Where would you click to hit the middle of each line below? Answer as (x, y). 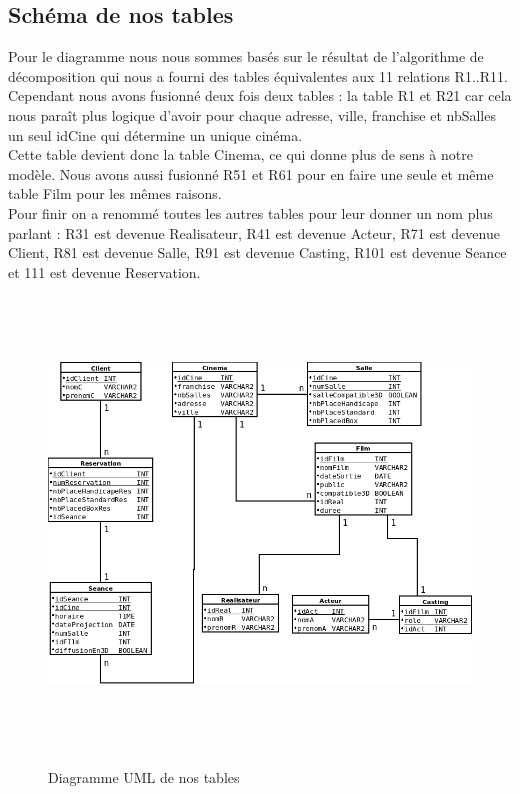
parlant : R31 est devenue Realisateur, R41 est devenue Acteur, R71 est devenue (254, 232)
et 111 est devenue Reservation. (104, 271)
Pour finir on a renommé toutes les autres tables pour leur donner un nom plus (250, 212)
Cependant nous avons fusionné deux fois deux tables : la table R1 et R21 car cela (260, 95)
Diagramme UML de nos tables (144, 777)
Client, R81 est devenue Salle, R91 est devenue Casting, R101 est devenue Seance (257, 252)
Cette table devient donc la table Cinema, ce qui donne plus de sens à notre (240, 154)
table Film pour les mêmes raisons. (115, 193)
